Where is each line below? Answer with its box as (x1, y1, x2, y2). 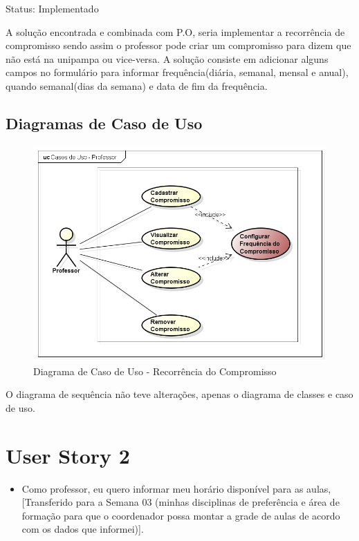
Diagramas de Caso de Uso (6, 112, 203, 133)
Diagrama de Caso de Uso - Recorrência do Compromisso (33, 363, 277, 378)
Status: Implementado (6, 1, 99, 15)
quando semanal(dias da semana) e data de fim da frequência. (6, 78, 268, 93)
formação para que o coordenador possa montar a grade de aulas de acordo (21, 508, 340, 522)
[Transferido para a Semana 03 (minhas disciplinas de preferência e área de (21, 495, 340, 509)
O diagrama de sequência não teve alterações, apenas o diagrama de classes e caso (6, 387, 353, 401)
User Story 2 (6, 441, 130, 469)
